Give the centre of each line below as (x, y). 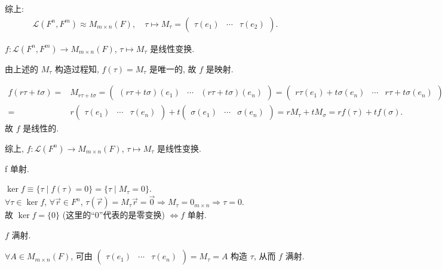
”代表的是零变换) (132, 215)
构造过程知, (77, 68)
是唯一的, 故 (173, 68)
